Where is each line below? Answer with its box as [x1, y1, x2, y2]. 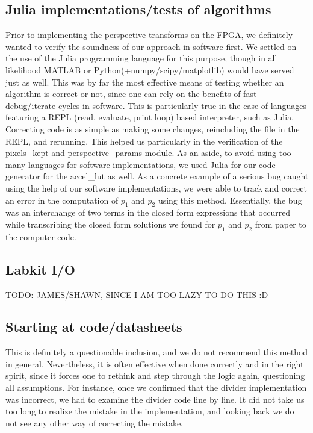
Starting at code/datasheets [5, 317, 182, 336]
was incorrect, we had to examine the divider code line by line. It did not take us [5, 393, 305, 405]
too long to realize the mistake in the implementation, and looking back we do [5, 405, 294, 417]
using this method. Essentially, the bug [158, 193, 302, 206]
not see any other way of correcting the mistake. [5, 416, 184, 429]
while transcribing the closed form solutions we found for [5, 217, 215, 230]
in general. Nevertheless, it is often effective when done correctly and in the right [5, 357, 304, 370]
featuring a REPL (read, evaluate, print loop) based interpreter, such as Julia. [5, 111, 294, 123]
